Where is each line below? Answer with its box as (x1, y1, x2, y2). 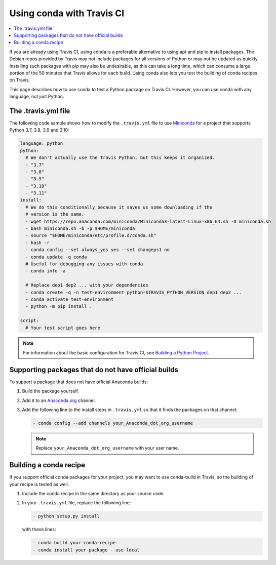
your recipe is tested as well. (9, 481, 69, 487)
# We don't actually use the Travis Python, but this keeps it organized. (25, 155, 215, 160)
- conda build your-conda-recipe (32, 540, 116, 546)
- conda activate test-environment (25, 296, 114, 302)
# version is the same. (25, 212, 85, 217)
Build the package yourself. (22, 388, 80, 394)
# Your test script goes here (25, 325, 101, 331)
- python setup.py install (32, 513, 100, 519)
